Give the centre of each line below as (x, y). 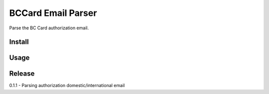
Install (19, 42)
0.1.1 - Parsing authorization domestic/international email (67, 86)
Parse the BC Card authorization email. (49, 28)
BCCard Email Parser (53, 13)
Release (22, 74)
